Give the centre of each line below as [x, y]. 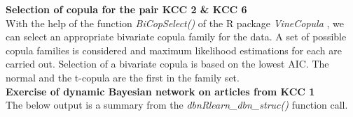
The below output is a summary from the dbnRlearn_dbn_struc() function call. [177, 105]
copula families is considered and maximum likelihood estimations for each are [174, 50]
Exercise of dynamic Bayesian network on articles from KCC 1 [160, 91]
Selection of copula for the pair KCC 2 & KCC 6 [126, 9]
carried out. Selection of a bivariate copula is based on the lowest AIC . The [167, 64]
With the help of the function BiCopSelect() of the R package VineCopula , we [175, 23]
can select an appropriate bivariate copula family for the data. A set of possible [176, 37]
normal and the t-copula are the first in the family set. [123, 77]
